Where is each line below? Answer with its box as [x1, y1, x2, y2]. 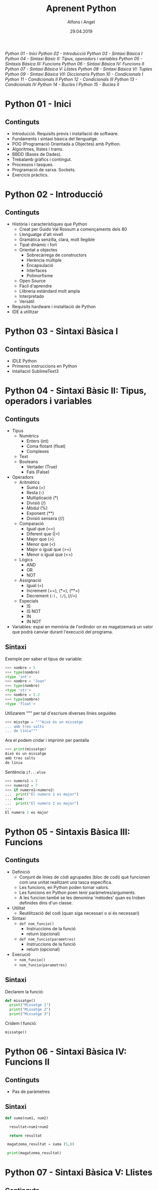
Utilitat [12, 905, 26, 911]
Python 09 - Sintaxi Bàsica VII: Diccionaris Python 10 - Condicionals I [5, 71, 144, 77]
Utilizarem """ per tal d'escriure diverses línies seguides [5, 710, 116, 716]
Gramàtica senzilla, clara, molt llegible [19, 236, 95, 242]
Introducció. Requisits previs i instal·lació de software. [12, 131, 119, 136]
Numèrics [19, 433, 39, 438]
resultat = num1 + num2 [9, 1124, 49, 1129]
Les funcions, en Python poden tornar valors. [19, 884, 110, 890]
